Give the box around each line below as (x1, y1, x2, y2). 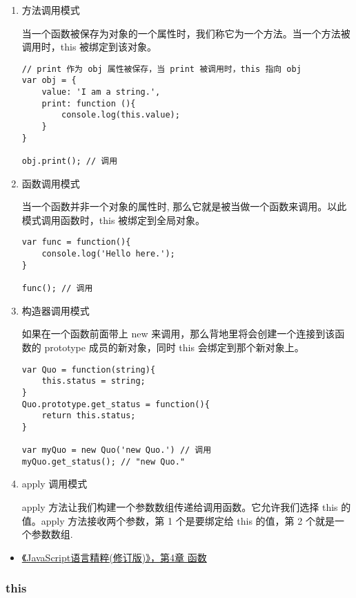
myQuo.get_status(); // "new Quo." (21, 456, 186, 467)
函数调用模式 (21, 176, 80, 190)
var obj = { (21, 75, 77, 86)
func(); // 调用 (21, 283, 93, 294)
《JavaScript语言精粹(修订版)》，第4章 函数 (21, 550, 207, 564)
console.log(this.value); (61, 110, 180, 120)
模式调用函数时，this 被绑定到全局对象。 (21, 212, 206, 227)
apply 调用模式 (21, 476, 88, 491)
